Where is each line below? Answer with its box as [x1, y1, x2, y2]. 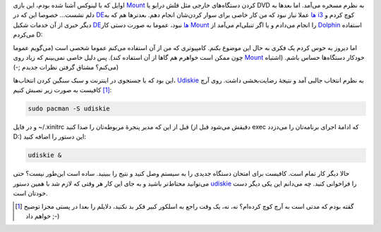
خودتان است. [13, 189, 48, 198]
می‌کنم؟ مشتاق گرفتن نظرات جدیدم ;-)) [13, 63, 119, 72]
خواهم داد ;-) [25, 212, 60, 221]
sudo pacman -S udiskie [28, 105, 111, 112]
